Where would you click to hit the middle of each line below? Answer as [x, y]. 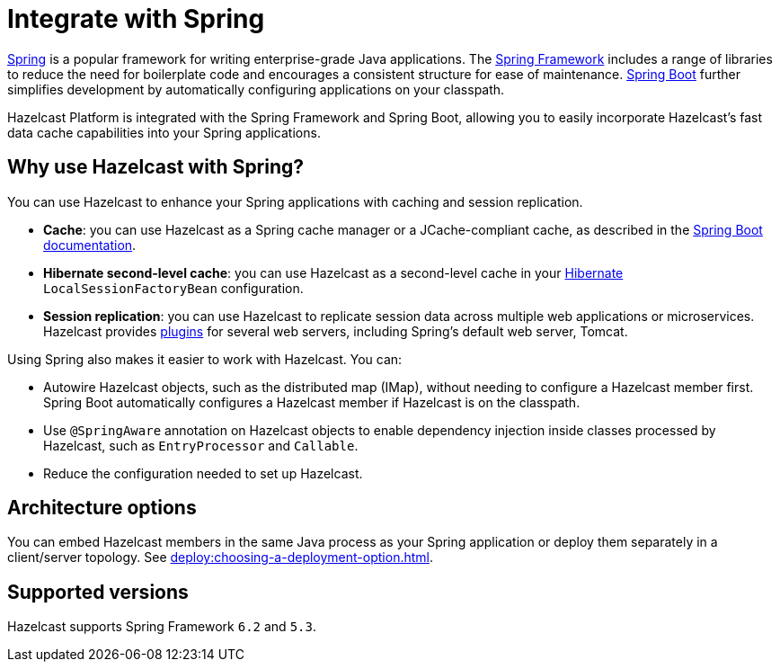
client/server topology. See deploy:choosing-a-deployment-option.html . [220, 557]
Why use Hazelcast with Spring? [156, 167]
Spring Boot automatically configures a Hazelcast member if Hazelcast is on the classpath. [312, 402]
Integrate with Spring [136, 19]
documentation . [90, 245]
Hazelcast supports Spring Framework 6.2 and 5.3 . [162, 627]
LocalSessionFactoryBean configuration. [173, 288]
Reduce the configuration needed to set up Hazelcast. [203, 473]
